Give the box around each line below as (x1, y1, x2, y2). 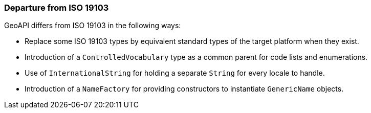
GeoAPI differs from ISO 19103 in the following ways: (4, 21, 181, 30)
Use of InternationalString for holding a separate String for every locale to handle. (25, 69, 325, 78)
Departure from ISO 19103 (4, 3, 109, 13)
